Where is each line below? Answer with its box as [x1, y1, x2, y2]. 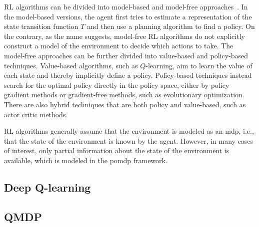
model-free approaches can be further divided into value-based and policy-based [4, 50, 248, 60]
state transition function [4, 21, 78, 31]
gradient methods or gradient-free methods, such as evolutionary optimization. [4, 89, 244, 100]
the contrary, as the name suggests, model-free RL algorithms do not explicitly [4, 30, 245, 41]
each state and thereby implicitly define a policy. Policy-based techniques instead [4, 70, 252, 80]
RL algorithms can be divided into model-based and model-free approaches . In [4, 1, 248, 11]
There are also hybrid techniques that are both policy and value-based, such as [4, 99, 246, 109]
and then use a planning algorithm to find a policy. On [86, 21, 255, 31]
